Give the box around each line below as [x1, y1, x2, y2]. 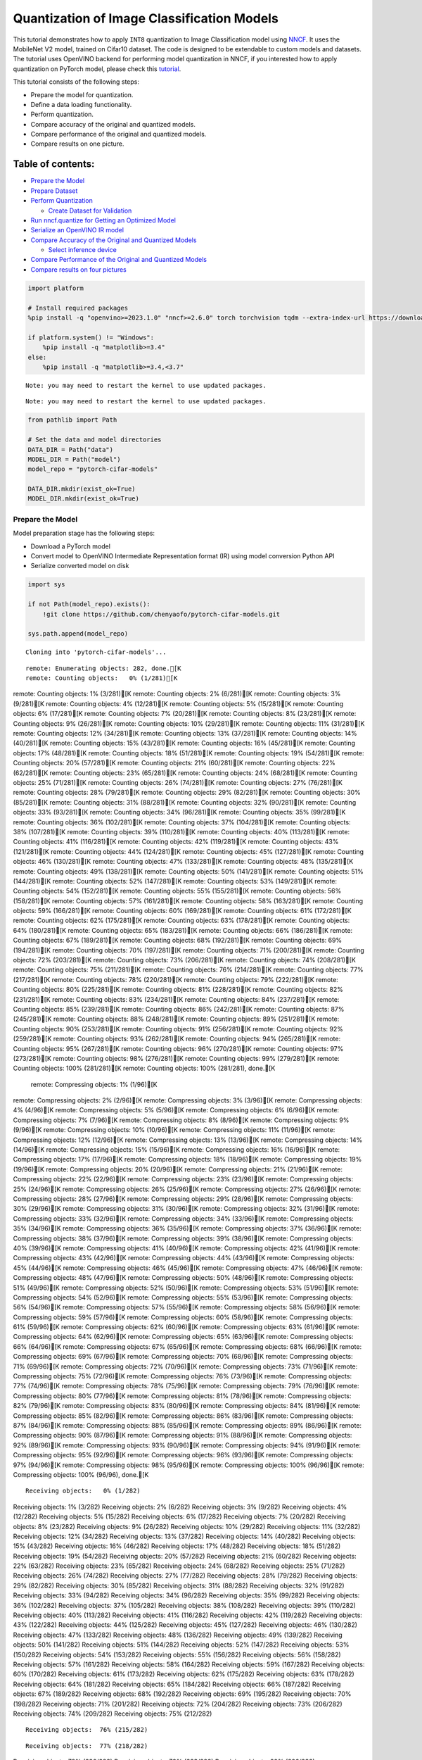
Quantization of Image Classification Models [13, 11, 279, 26]
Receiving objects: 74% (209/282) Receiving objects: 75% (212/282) [13, 1709, 212, 1718]
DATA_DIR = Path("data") [27, 446, 114, 453]
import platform [27, 284, 84, 292]
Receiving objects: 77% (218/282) [25, 1742, 148, 1749]
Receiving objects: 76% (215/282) [25, 1726, 148, 1734]
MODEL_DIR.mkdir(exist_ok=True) [27, 495, 140, 503]
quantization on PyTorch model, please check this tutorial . [13, 64, 181, 73]
